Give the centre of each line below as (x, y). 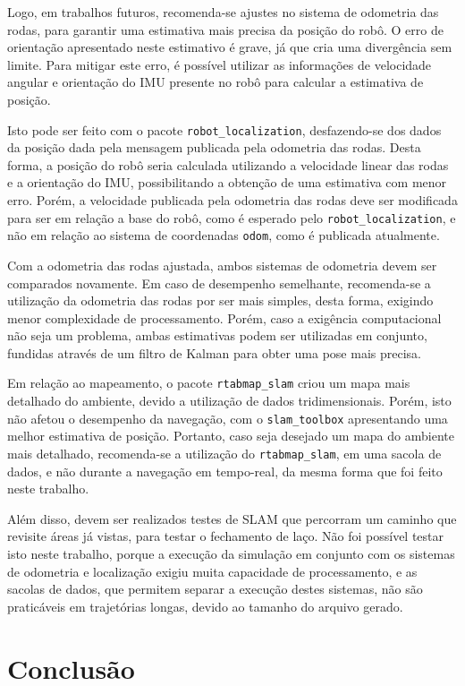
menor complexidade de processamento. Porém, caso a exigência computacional (224, 317)
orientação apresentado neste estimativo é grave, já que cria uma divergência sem (230, 47)
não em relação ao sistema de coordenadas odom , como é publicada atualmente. (224, 235)
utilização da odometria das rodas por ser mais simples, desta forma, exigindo (220, 300)
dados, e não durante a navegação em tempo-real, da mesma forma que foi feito (225, 471)
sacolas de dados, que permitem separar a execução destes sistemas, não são (215, 589)
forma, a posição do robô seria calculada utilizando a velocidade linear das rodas (228, 164)
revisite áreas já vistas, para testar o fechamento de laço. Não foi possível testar (226, 536)
